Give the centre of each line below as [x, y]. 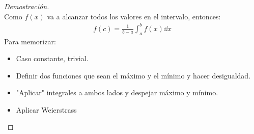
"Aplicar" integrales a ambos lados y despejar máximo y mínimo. [117, 92]
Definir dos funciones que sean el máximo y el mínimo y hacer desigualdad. [133, 75]
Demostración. [27, 6]
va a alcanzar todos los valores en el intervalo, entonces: [134, 16]
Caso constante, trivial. [52, 58]
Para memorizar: [30, 41]
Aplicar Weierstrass [46, 109]
